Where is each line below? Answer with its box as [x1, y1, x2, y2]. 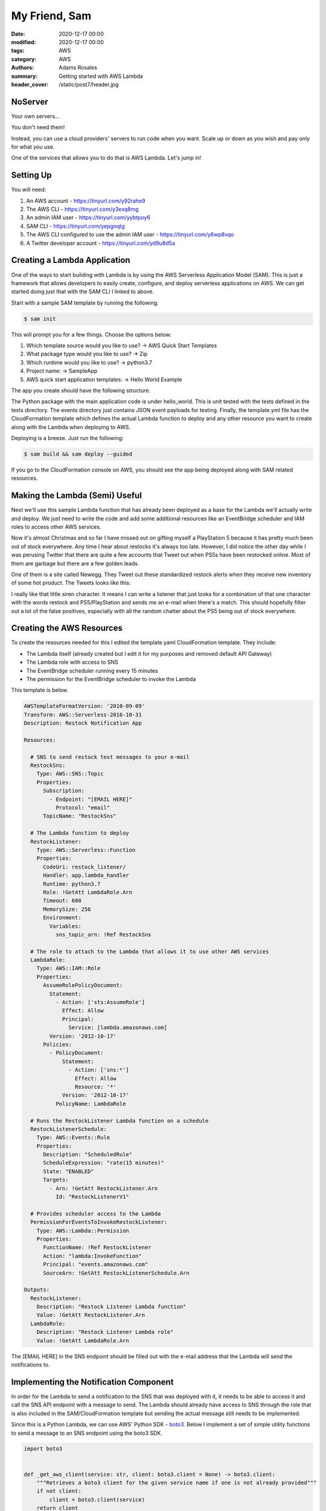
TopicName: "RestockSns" [43, 813, 117, 820]
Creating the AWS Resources [11, 623, 123, 633]
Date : [11, 30, 25, 37]
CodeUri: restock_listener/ [43, 863, 126, 870]
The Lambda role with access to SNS [26, 659, 118, 666]
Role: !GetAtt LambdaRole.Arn [43, 888, 133, 896]
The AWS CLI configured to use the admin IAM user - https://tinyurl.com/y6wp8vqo [26, 231, 234, 238]
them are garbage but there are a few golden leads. [11, 560, 139, 567]
